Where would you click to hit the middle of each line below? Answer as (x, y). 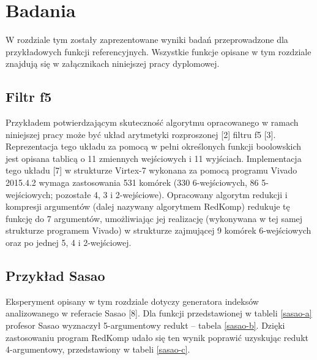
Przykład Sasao (55, 276)
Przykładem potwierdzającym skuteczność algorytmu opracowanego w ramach (152, 122)
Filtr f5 (29, 97)
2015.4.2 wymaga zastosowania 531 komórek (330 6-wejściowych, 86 (132, 182)
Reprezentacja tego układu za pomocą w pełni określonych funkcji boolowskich (154, 146)
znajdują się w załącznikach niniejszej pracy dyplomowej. (113, 63)
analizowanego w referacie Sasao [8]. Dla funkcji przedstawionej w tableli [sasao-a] (159, 313)
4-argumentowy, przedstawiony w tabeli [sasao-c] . (98, 349)
